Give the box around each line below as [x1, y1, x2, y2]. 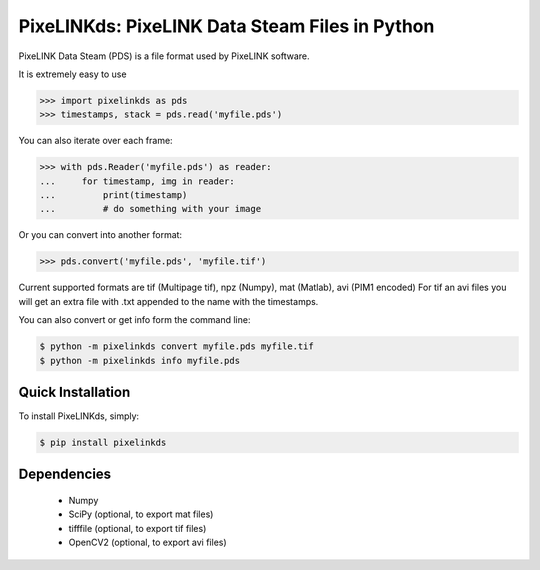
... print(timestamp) [39, 190, 188, 201]
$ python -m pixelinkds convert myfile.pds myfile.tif [39, 341, 314, 352]
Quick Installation [18, 383, 131, 400]
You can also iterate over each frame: [18, 135, 174, 147]
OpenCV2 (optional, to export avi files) [68, 536, 227, 549]
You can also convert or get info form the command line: [18, 314, 251, 326]
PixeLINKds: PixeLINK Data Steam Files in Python [18, 15, 435, 37]
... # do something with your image [39, 203, 262, 215]
